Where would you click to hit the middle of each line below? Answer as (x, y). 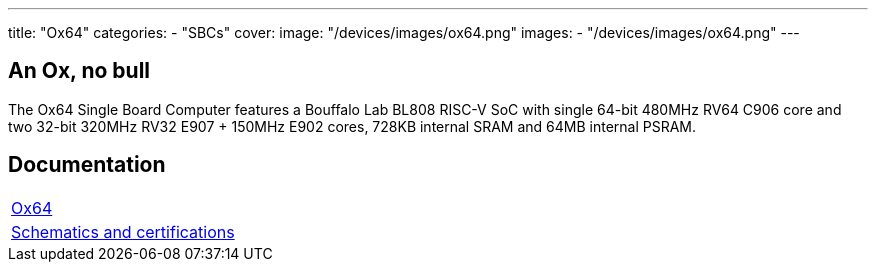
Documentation (87, 165)
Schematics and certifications (123, 231)
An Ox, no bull (79, 71)
